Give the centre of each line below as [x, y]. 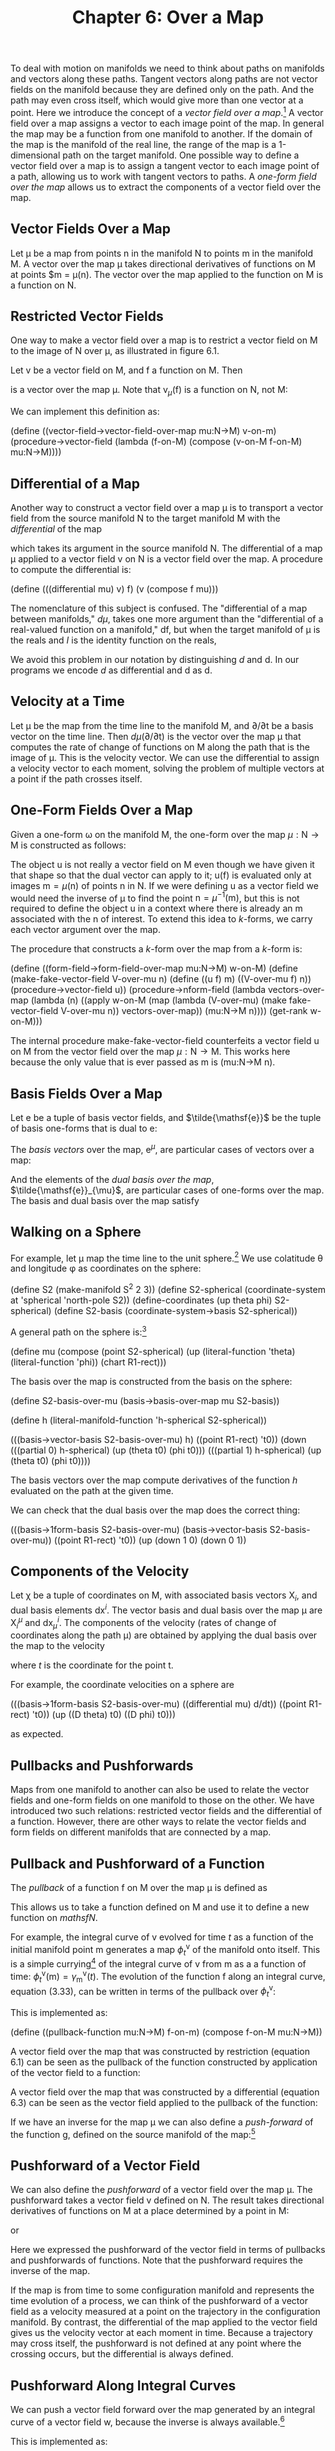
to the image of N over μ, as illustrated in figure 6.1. [115, 351]
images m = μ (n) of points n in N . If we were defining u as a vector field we [164, 885]
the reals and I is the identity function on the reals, [113, 640]
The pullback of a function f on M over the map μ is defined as [139, 1887]
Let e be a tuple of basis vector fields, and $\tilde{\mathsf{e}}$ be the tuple [166, 1118]
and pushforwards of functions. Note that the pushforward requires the [156, 2260]
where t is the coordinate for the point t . [92, 1665]
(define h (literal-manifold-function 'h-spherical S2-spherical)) [139, 1420]
